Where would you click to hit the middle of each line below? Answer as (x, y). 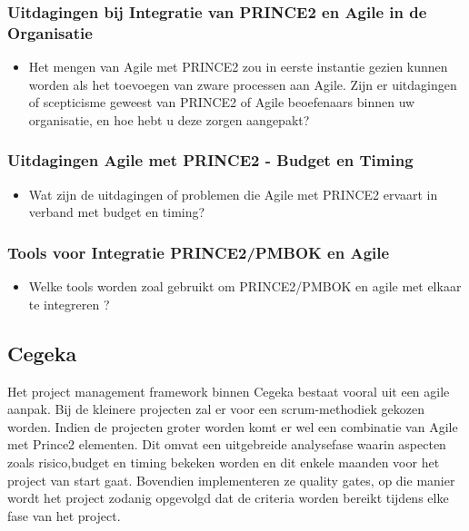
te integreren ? (69, 304)
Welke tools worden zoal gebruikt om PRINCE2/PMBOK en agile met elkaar (245, 286)
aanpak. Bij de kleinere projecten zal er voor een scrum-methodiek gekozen (216, 409)
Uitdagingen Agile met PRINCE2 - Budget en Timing (210, 160)
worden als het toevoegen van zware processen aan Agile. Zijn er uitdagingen (243, 84)
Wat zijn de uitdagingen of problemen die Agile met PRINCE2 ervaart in (233, 194)
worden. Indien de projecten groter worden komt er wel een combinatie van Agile (233, 426)
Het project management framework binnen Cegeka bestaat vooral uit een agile (229, 391)
